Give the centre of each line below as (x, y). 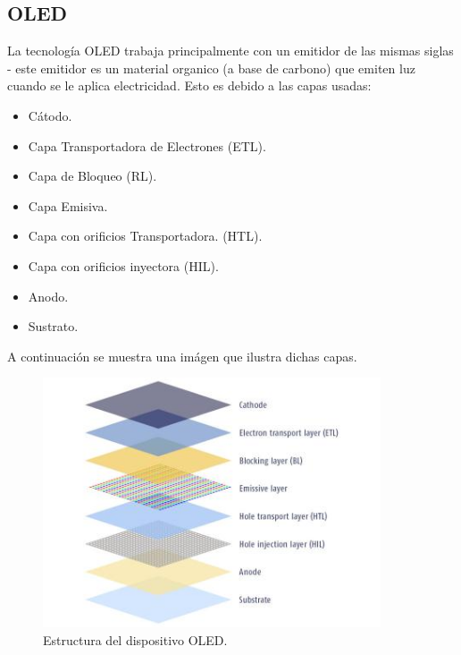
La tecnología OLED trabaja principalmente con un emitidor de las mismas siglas (230, 51)
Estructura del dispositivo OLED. (135, 639)
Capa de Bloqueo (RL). (92, 176)
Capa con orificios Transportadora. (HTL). (145, 236)
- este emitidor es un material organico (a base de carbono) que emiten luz (211, 68)
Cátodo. (50, 115)
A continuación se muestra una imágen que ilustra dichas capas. (182, 356)
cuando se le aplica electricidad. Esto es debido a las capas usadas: (189, 85)
